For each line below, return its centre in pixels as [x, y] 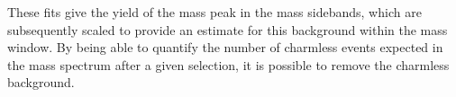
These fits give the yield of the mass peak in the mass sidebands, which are [214, 12]
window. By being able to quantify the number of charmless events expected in [225, 47]
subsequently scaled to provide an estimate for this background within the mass [228, 29]
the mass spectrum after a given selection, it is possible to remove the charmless [228, 64]
